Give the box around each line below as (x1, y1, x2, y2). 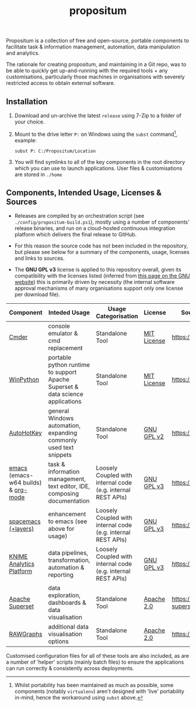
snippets (48, 451, 72, 459)
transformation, (48, 556, 90, 564)
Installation (6, 97, 48, 107)
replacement (48, 344, 83, 352)
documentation (48, 497, 90, 505)
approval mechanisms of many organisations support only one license (14, 285, 184, 292)
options (48, 637, 69, 646)
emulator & (48, 330, 78, 338)
